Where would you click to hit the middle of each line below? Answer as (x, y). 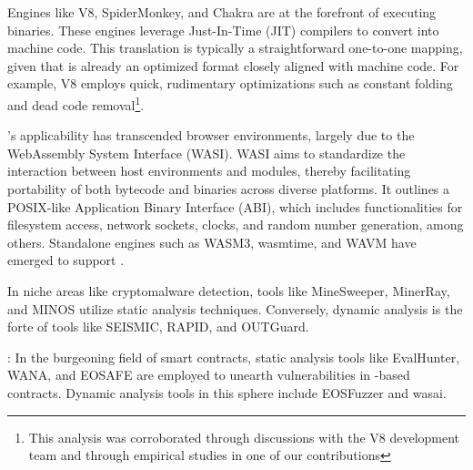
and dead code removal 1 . (76, 103)
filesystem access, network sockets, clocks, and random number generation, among (236, 225)
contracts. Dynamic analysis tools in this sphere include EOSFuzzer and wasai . (227, 392)
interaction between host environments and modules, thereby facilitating (209, 171)
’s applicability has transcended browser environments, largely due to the (211, 135)
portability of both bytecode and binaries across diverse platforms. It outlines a (229, 189)
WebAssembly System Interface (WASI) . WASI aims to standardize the (206, 153)
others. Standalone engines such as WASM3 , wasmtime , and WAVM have (212, 242)
